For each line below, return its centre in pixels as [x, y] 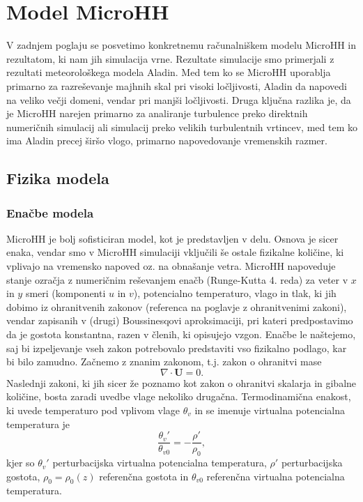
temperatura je [38, 424]
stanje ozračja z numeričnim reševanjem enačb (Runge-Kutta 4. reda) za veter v [177, 279]
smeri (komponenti [65, 293]
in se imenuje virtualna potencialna [270, 410]
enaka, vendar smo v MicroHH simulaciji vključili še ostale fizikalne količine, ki [175, 252]
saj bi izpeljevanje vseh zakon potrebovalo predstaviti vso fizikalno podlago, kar [177, 348]
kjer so [21, 463]
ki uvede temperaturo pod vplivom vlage [93, 410]
